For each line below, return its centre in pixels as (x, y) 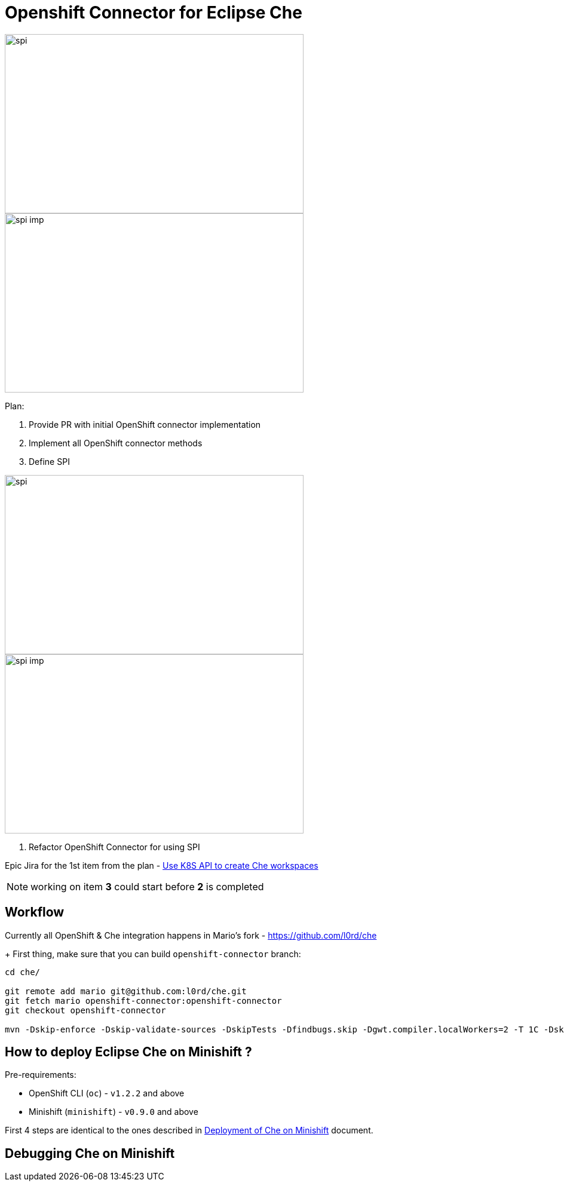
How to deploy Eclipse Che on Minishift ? (128, 1052)
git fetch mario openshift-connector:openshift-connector (143, 1000)
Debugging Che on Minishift (90, 1153)
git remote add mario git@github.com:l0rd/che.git (126, 991)
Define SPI (49, 461)
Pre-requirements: (41, 1075)
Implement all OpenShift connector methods (116, 443)
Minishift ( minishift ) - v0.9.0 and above (114, 1112)
